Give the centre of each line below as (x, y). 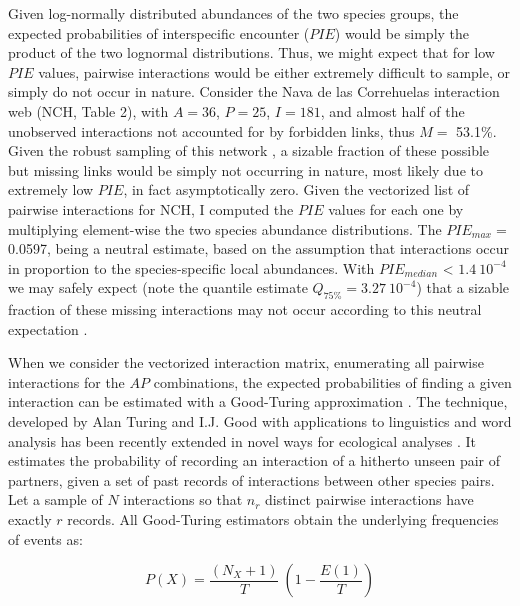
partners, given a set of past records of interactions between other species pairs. (251, 479)
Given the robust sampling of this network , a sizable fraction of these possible (249, 150)
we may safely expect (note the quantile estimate (158, 287)
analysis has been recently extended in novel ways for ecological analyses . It (242, 440)
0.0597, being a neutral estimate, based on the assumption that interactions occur (259, 248)
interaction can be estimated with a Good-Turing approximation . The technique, (258, 401)
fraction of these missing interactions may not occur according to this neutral (245, 309)
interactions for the (66, 381)
